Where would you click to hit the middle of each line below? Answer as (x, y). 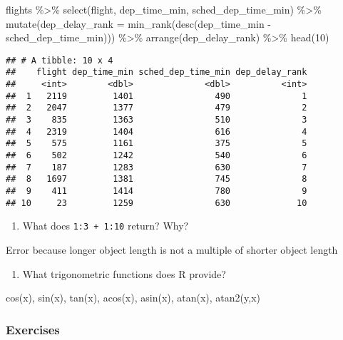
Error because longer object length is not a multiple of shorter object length (172, 249)
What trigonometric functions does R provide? (124, 273)
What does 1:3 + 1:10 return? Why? (106, 226)
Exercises (33, 329)
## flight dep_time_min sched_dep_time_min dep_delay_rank (157, 72)
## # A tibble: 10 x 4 (60, 60)
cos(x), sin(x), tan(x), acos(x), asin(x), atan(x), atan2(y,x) (133, 298)
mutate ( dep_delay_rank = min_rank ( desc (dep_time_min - (139, 23)
